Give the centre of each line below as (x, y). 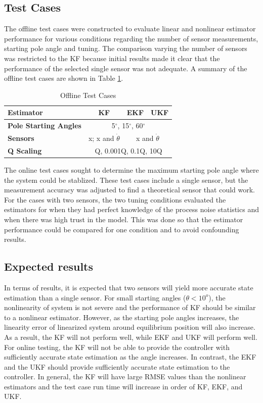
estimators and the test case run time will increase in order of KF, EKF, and (123, 386)
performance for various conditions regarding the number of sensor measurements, (131, 38)
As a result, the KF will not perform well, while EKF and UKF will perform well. (131, 337)
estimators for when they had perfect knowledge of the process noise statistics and (131, 209)
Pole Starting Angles (45, 125)
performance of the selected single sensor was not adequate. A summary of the (126, 68)
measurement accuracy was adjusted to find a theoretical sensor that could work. (129, 190)
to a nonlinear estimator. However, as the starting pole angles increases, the (122, 317)
